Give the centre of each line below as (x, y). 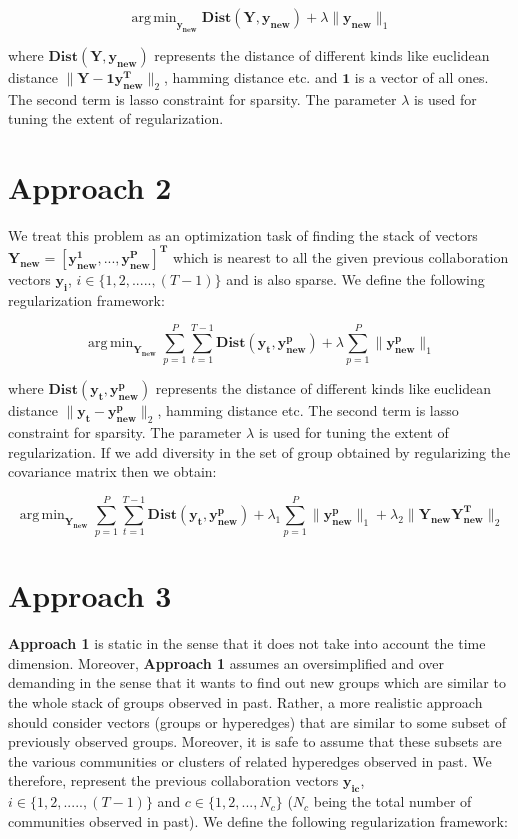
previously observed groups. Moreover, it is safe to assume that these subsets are (255, 741)
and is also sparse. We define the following (355, 278)
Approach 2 (90, 186)
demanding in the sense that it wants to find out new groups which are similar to (257, 682)
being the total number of (392, 801)
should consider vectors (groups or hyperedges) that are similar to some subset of (257, 721)
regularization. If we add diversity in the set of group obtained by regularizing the (259, 451)
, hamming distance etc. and (250, 76)
